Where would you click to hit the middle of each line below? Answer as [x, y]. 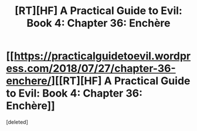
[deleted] [17, 122]
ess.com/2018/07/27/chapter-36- [91, 69]
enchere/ [29, 81]
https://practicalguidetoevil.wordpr [102, 56]
